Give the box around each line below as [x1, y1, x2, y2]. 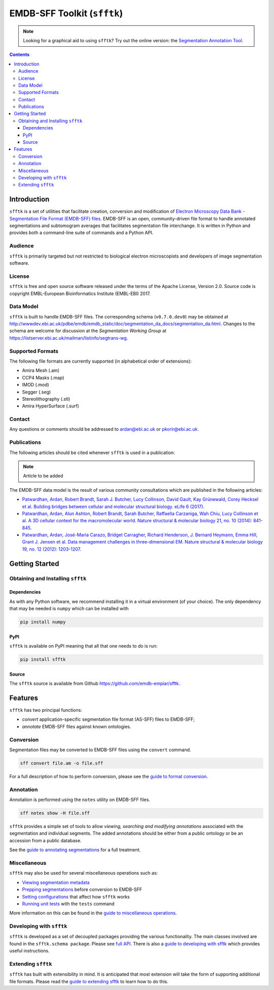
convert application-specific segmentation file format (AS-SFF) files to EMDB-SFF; [22, 716, 195, 722]
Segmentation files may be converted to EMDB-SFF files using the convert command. [9, 747, 191, 753]
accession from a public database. [9, 837, 82, 843]
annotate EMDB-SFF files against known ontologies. [22, 723, 131, 729]
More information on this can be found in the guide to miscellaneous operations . [9, 910, 177, 916]
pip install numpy [20, 619, 66, 625]
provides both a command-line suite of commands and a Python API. [9, 230, 154, 236]
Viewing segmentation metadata [22, 879, 90, 885]
